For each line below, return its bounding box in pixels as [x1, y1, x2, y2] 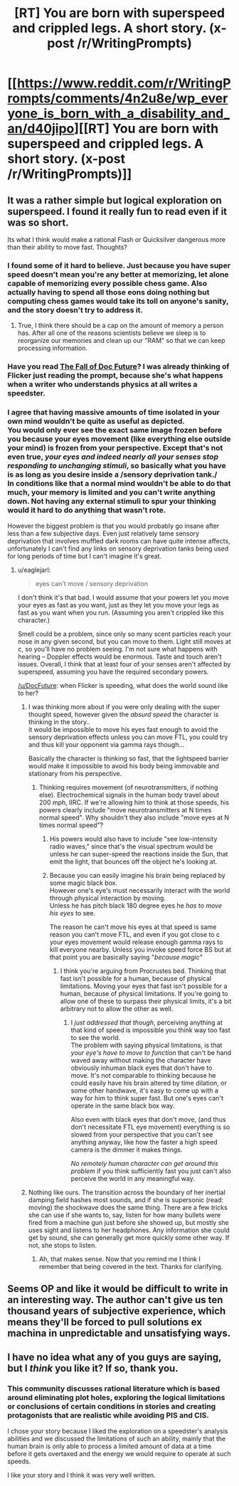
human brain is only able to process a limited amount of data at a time [7, 1442, 212, 1450]
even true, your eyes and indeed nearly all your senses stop [7, 452, 219, 462]
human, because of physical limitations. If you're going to [60, 989, 228, 997]
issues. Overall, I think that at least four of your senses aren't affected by [17, 659, 231, 668]
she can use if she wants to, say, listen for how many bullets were [28, 1211, 221, 1219]
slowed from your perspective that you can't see [70, 1130, 213, 1139]
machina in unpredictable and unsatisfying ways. [7, 1327, 231, 1339]
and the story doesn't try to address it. [7, 304, 144, 314]
